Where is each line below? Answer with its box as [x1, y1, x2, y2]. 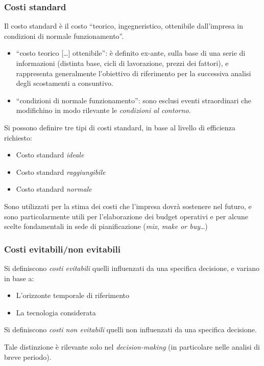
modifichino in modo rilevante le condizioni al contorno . [16, 105, 191, 116]
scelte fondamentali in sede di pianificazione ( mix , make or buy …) [4, 221, 208, 232]
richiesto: [4, 132, 32, 143]
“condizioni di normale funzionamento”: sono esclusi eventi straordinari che [16, 95, 251, 105]
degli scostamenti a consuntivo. [16, 78, 113, 88]
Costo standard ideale [16, 149, 84, 160]
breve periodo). [4, 351, 52, 362]
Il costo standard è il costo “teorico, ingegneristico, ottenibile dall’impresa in [4, 20, 243, 31]
